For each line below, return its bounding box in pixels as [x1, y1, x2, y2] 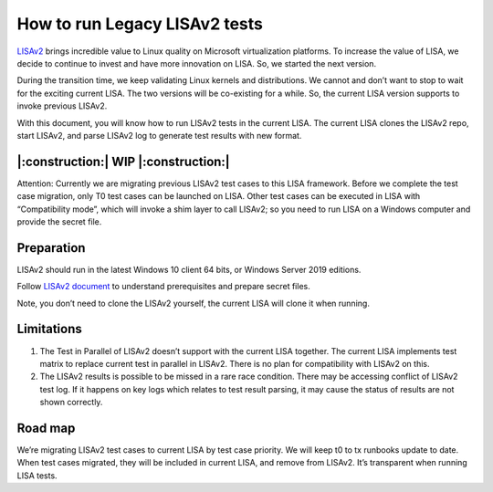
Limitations [16, 321, 82, 337]
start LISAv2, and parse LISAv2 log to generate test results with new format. [16, 130, 302, 141]
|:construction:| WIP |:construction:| [16, 153, 230, 169]
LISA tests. [16, 470, 58, 481]
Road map [16, 420, 76, 435]
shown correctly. [39, 397, 103, 408]
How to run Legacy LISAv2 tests [16, 14, 264, 34]
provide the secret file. [16, 215, 102, 227]
